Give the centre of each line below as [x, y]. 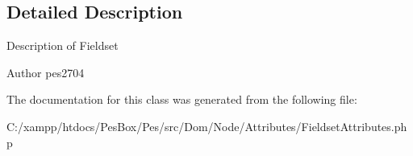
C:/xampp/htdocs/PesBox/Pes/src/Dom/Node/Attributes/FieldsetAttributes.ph [207, 126]
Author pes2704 [46, 72]
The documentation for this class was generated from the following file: [182, 99]
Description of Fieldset [63, 45]
